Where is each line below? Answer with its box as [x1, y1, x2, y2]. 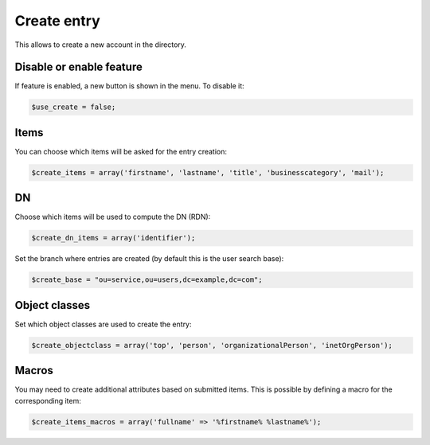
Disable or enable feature [14, 61, 143, 74]
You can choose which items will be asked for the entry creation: [14, 146, 227, 156]
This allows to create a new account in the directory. [14, 40, 187, 49]
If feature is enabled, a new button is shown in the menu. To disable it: [14, 81, 244, 91]
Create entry [14, 12, 100, 29]
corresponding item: [14, 396, 81, 405]
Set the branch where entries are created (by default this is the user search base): [14, 254, 284, 263]
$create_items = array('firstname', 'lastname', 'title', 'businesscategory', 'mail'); [31, 168, 385, 177]
